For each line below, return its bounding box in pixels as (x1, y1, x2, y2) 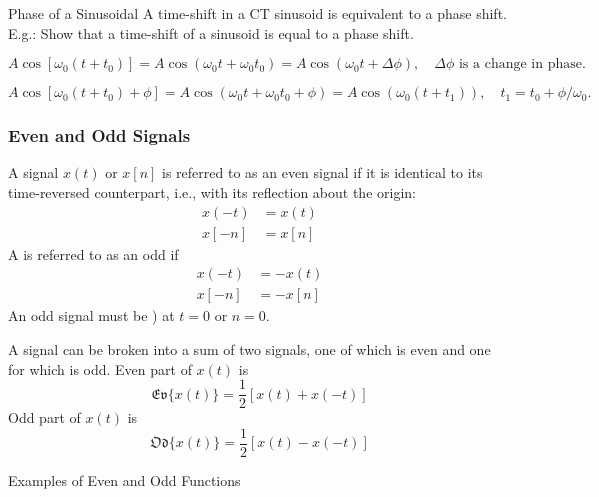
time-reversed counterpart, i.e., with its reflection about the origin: (8, 182, 416, 202)
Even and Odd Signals (8, 123, 191, 148)
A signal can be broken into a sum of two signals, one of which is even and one (8, 338, 491, 359)
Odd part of (8, 407, 81, 428)
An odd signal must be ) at (8, 305, 175, 326)
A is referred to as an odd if (8, 243, 179, 264)
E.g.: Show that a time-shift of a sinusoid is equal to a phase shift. (8, 22, 414, 43)
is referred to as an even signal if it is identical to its (162, 162, 483, 183)
